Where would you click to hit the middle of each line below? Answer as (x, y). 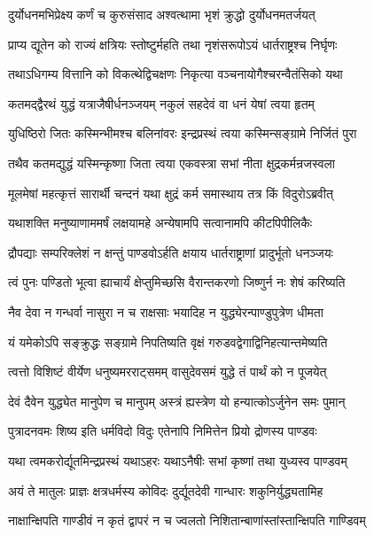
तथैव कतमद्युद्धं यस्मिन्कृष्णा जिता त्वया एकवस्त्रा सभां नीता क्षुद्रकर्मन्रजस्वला (171, 163)
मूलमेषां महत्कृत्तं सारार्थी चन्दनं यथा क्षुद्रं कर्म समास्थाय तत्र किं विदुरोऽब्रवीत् (171, 193)
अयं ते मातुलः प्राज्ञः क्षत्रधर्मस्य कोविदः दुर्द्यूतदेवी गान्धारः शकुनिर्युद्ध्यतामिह (166, 490)
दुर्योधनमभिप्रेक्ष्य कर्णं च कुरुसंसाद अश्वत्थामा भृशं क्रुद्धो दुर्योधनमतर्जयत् (162, 14)
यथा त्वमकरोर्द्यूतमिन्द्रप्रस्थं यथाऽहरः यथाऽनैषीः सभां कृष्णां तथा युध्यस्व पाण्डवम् (178, 460)
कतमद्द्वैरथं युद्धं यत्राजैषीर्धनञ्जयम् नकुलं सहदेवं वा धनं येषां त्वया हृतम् (161, 103)
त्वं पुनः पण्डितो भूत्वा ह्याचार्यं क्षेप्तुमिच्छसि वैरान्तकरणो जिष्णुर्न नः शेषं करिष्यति (177, 282)
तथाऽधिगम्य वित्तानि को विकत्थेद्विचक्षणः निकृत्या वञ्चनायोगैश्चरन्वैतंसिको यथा (175, 74)
